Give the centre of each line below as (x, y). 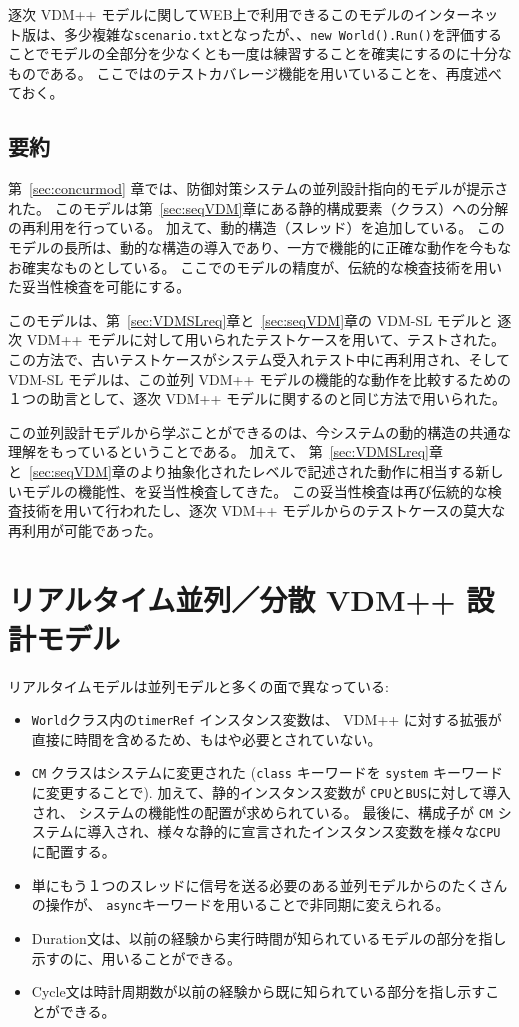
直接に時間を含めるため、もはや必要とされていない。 (206, 738)
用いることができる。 (171, 957)
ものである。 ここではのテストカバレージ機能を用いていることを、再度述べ (255, 72)
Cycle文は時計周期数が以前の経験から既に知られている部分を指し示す (258, 991)
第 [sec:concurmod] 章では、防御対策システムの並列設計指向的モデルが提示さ (258, 188)
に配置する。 (73, 851)
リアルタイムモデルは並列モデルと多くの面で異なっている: (198, 685)
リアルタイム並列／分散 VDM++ (232, 598)
